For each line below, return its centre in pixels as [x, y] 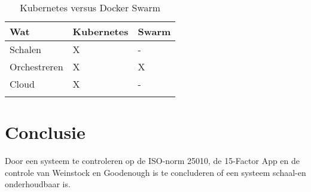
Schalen [25, 49]
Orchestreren [36, 66]
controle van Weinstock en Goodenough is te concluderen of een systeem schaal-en [155, 172]
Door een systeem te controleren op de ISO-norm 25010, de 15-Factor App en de [153, 161]
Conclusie [45, 132]
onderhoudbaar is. [38, 184]
